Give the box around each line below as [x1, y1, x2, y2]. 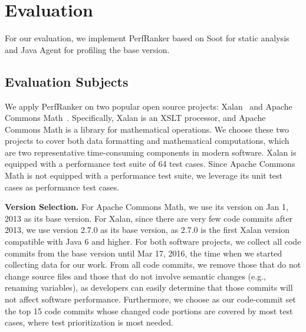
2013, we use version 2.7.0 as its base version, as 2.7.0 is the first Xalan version [5, 223, 290, 236]
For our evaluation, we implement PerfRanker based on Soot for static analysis [5, 32, 289, 44]
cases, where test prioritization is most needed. [5, 316, 173, 328]
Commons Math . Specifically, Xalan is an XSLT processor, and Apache [5, 111, 266, 124]
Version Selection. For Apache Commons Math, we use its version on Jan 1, [5, 200, 288, 213]
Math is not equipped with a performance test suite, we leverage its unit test [5, 169, 283, 182]
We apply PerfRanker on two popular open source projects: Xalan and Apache [5, 100, 292, 112]
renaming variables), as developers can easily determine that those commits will [5, 281, 293, 294]
